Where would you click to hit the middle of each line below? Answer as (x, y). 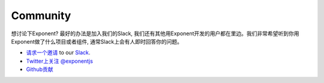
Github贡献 (40, 69)
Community (41, 16)
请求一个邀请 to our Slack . (58, 53)
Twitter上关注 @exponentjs (59, 61)
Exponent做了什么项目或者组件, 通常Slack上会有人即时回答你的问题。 (97, 41)
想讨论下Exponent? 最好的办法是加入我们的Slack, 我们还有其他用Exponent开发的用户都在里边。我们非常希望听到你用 (155, 33)
